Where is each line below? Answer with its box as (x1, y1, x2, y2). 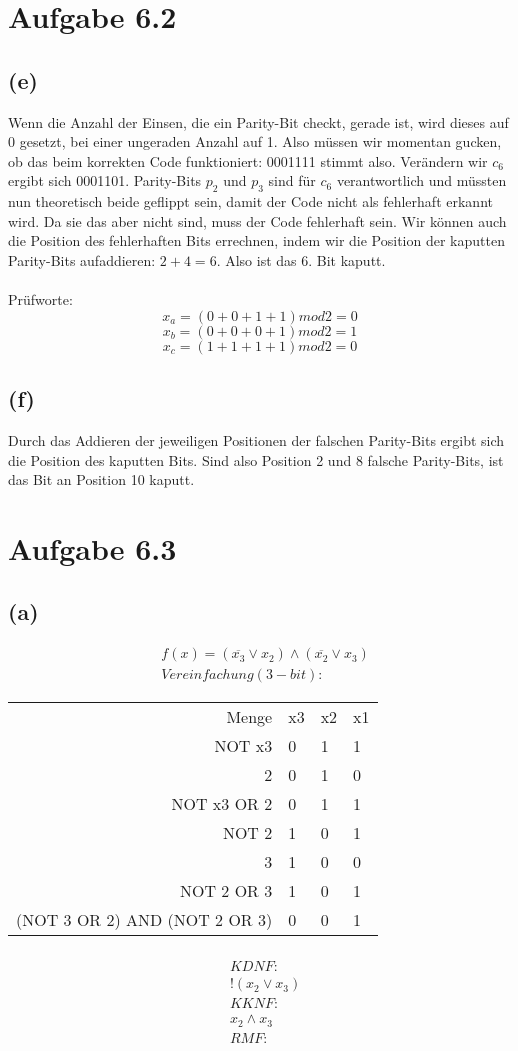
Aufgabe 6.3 (8, 527, 177, 568)
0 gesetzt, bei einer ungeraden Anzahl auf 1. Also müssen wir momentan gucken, (8, 131, 502, 152)
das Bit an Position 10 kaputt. (8, 469, 195, 490)
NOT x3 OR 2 (171, 792, 273, 816)
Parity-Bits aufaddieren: (8, 249, 156, 270)
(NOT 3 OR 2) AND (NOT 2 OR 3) (16, 908, 273, 932)
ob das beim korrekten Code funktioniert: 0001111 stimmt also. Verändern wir (8, 150, 488, 171)
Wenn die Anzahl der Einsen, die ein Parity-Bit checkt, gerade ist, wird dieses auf (8, 111, 509, 132)
